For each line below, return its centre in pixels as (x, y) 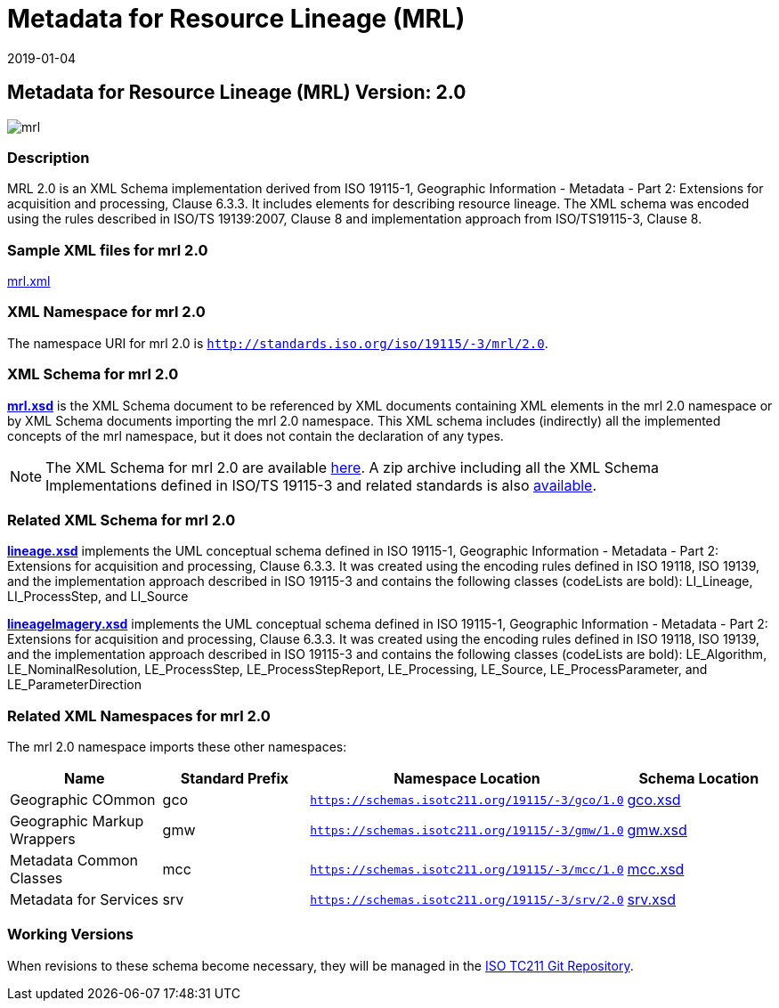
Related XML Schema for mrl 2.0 (122, 520)
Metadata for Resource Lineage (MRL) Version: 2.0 (237, 93)
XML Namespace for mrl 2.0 (106, 312)
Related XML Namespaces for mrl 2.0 (139, 715)
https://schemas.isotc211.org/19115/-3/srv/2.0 (467, 899)
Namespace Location (467, 779)
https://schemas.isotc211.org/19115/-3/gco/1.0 (467, 800)
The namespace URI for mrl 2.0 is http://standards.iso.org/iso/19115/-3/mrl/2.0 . (278, 343)
